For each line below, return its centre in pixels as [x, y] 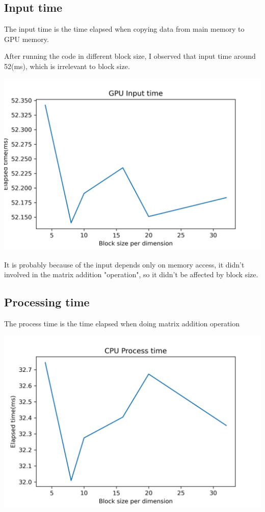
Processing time [47, 302]
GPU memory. [26, 39]
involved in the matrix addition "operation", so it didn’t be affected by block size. [131, 274]
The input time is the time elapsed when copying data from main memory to [124, 29]
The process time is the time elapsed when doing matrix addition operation [122, 324]
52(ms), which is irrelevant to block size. [67, 66]
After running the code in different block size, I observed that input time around [130, 56]
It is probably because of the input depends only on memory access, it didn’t [124, 264]
